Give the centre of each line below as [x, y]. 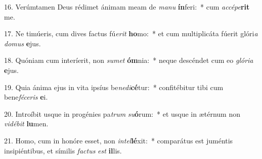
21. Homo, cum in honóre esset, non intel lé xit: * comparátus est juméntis [119, 140]
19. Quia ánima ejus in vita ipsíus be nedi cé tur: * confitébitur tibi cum [114, 87]
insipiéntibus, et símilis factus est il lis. [63, 150]
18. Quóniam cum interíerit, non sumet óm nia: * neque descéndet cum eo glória [129, 60]
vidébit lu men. [26, 124]
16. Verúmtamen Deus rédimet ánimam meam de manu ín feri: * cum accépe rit [127, 7]
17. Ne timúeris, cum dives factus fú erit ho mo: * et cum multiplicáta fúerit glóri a [131, 33]
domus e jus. [23, 43]
